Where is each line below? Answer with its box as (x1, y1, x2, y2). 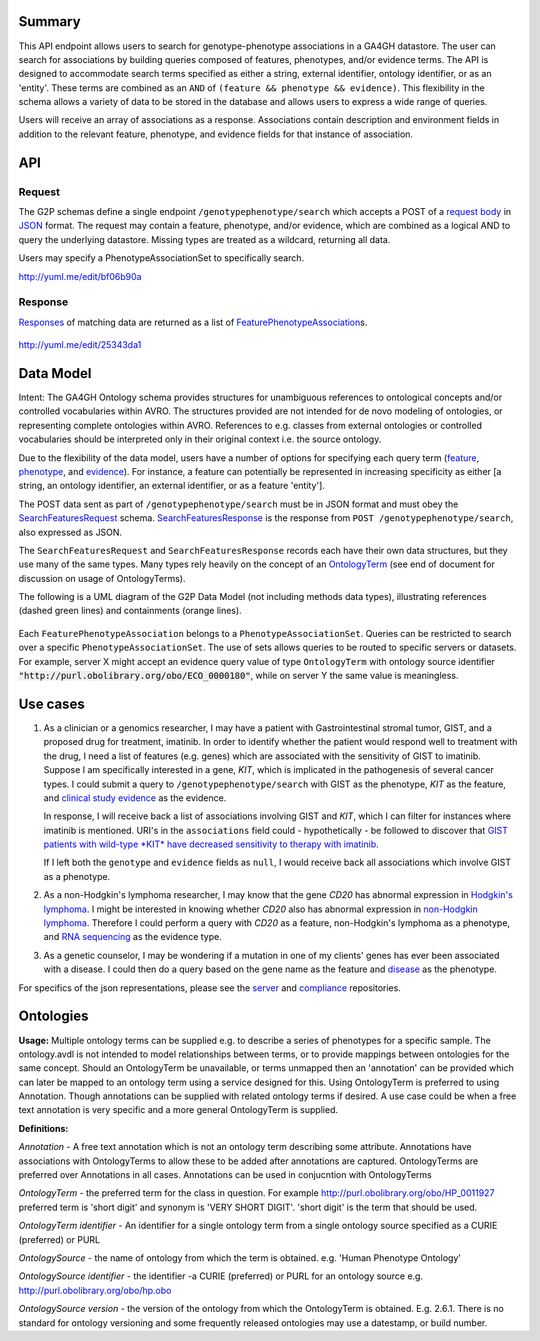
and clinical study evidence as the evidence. (43, 791, 227, 804)
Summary (18, 13, 81, 30)
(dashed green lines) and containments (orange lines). (18, 605, 242, 617)
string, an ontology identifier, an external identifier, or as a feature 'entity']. (18, 480, 325, 492)
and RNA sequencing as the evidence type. (43, 931, 222, 943)
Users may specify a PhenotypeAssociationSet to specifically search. (18, 252, 305, 264)
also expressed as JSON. (18, 526, 123, 538)
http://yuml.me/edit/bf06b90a (18, 270, 142, 282)
